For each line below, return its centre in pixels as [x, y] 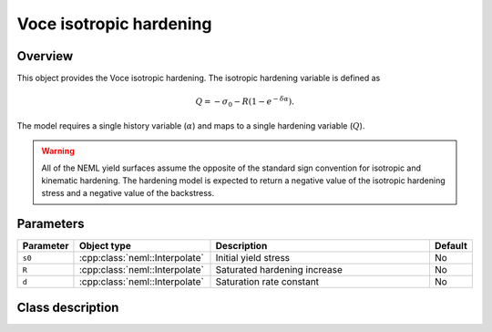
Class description [68, 307]
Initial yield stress [253, 258]
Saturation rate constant [267, 282]
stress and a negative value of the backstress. [128, 193]
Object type [105, 246]
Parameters [51, 224]
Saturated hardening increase [279, 270]
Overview [45, 56]
